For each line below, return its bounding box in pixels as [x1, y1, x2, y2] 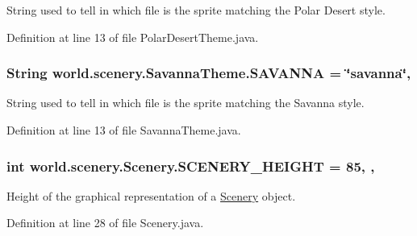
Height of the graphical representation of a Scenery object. [6, 187, 296, 204]
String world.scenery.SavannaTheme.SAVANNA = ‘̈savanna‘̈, [6, 63, 411, 83]
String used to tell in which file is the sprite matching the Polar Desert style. [6, 2, 386, 18]
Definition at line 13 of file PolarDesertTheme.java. [6, 28, 259, 45]
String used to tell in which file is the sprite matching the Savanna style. [6, 94, 365, 111]
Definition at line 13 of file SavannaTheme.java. [6, 122, 241, 138]
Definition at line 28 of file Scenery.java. [6, 214, 204, 231]
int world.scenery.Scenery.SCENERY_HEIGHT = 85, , [6, 155, 375, 176]
